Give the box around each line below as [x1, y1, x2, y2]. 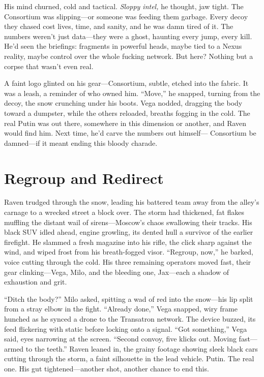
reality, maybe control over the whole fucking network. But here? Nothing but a [4, 50, 253, 61]
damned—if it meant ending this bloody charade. [4, 137, 158, 148]
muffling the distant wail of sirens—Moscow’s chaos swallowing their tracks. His [4, 216, 252, 227]
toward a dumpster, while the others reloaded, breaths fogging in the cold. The [4, 107, 250, 118]
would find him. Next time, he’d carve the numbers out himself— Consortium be [4, 128, 256, 138]
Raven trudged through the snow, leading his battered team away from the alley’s [4, 197, 259, 207]
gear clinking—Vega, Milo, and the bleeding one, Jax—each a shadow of [4, 266, 229, 277]
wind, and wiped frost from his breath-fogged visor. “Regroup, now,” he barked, [4, 246, 253, 257]
